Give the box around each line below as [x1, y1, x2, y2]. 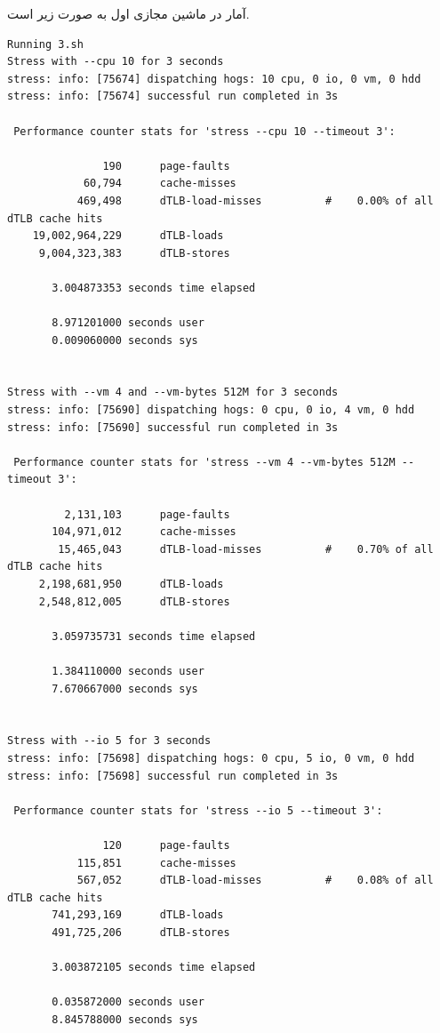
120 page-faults [102, 838, 230, 852]
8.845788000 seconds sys [52, 1013, 198, 1026]
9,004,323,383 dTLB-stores [38, 246, 230, 260]
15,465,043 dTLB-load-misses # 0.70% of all [58, 542, 434, 556]
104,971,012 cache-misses [52, 525, 236, 539]
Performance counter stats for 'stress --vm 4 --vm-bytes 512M [13, 455, 396, 468]
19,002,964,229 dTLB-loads [32, 229, 224, 243]
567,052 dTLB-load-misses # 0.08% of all [76, 874, 434, 887]
